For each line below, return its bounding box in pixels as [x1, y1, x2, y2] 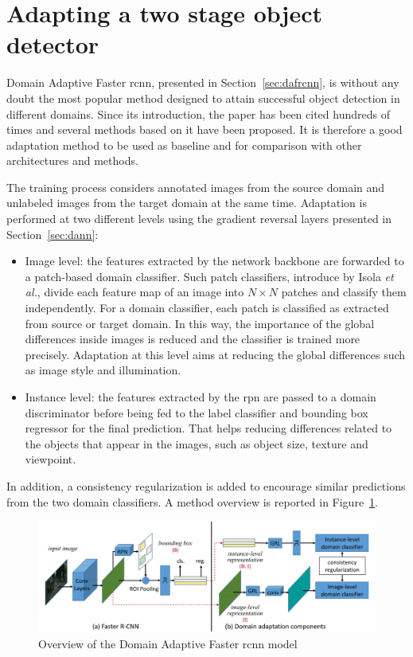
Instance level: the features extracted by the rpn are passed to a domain [25, 389, 376, 405]
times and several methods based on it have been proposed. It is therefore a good [6, 121, 403, 138]
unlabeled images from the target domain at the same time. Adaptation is [6, 194, 367, 211]
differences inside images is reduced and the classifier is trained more [25, 330, 360, 347]
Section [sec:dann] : [6, 225, 99, 242]
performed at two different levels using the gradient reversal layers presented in [6, 210, 392, 227]
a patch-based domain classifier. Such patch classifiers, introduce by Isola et [25, 268, 394, 284]
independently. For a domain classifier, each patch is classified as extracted [25, 299, 389, 316]
